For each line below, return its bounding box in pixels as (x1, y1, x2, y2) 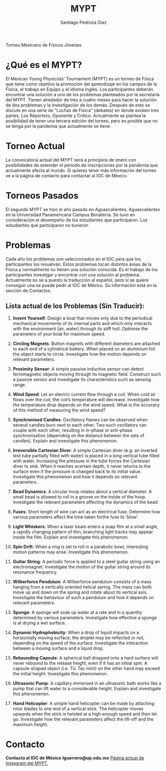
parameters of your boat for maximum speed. (12, 330, 106, 337)
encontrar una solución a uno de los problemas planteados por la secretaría (5, 91, 160, 97)
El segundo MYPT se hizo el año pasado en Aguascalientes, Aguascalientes (5, 206, 160, 212)
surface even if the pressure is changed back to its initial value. (12, 468, 142, 474)
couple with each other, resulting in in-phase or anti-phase (12, 427, 132, 433)
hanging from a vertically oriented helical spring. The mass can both (12, 584, 152, 590)
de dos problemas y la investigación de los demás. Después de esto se (5, 102, 150, 108)
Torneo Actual (5, 141, 65, 152)
